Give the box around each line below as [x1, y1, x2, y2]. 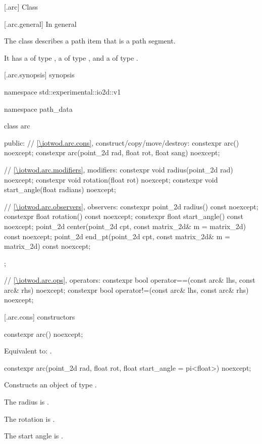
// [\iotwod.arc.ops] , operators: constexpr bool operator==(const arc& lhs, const [4, 275, 255, 285]
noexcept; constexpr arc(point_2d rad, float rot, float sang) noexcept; [4, 147, 220, 158]
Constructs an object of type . [4, 379, 97, 390]
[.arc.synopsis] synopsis [4, 69, 75, 80]
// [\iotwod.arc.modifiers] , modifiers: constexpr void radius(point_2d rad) [4, 164, 233, 174]
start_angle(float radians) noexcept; [4, 184, 116, 195]
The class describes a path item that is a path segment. [4, 35, 176, 46]
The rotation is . [4, 413, 55, 424]
